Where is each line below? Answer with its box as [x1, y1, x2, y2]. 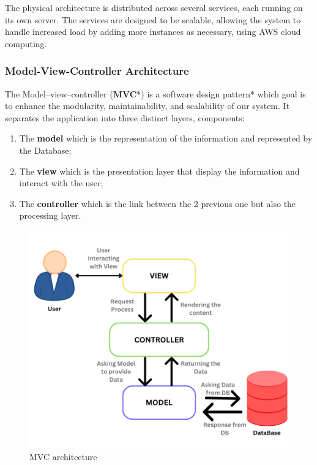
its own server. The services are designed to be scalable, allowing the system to [5, 13, 301, 26]
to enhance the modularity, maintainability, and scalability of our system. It [5, 99, 290, 112]
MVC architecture [29, 450, 97, 463]
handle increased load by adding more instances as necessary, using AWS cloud [5, 25, 301, 38]
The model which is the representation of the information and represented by [19, 132, 313, 145]
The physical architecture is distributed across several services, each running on [5, 1, 303, 13]
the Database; [19, 143, 72, 156]
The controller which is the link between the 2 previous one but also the [19, 197, 296, 210]
